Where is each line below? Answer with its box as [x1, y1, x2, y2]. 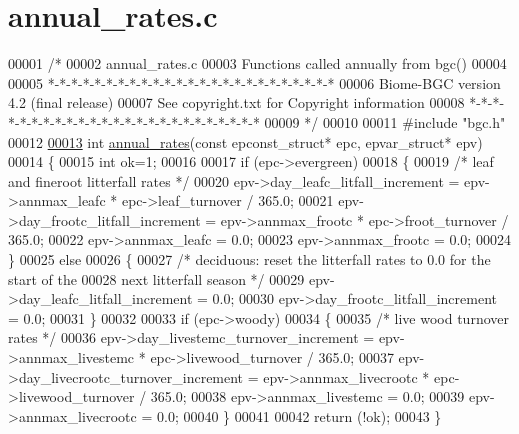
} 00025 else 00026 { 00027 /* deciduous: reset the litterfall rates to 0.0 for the [8, 249, 491, 270]
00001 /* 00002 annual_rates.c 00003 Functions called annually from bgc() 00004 [8, 53, 507, 74]
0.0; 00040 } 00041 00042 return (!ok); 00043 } [156, 405, 442, 426]
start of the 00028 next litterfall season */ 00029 [8, 268, 305, 289]
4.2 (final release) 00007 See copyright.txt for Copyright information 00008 [8, 92, 465, 113]
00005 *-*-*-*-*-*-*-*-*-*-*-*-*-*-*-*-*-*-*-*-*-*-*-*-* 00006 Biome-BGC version [8, 72, 501, 93]
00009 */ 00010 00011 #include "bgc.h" [264, 111, 506, 132]
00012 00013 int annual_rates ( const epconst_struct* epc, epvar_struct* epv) [8, 131, 483, 152]
